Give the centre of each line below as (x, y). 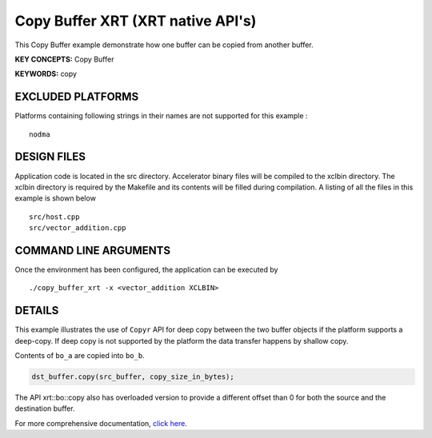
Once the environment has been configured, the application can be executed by (146, 269)
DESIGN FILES (50, 157)
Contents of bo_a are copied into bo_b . (80, 356)
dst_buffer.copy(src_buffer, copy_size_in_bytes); (133, 377)
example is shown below (55, 198)
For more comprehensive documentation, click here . (101, 423)
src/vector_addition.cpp (78, 228)
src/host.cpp (54, 217)
